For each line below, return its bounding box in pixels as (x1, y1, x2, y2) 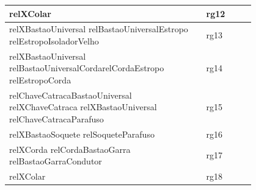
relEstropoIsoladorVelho (9, 34, 99, 47)
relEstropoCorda (9, 73, 71, 86)
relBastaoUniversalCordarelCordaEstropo (9, 62, 164, 74)
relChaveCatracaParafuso (9, 113, 104, 125)
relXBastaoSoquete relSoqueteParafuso (9, 127, 155, 140)
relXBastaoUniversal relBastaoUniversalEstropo (9, 23, 188, 35)
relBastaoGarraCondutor (9, 155, 102, 167)
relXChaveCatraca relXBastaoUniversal (9, 100, 157, 113)
